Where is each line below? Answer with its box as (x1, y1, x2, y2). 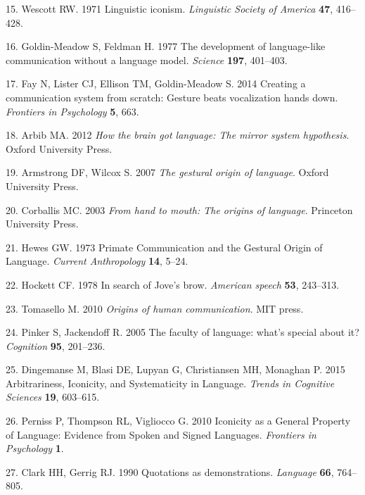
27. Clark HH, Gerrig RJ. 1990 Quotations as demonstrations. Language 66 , (6, 464, 334, 479)
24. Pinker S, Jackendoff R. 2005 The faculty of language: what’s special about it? (6, 325, 359, 339)
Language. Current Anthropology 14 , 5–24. (6, 253, 188, 268)
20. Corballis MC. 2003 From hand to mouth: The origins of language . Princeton (6, 202, 353, 217)
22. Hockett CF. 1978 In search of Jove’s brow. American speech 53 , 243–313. (6, 277, 340, 292)
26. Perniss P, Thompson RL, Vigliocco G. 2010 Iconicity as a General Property (6, 413, 351, 428)
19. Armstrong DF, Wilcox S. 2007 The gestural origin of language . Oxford (6, 165, 329, 180)
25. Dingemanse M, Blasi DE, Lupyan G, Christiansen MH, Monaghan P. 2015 (6, 362, 345, 377)
